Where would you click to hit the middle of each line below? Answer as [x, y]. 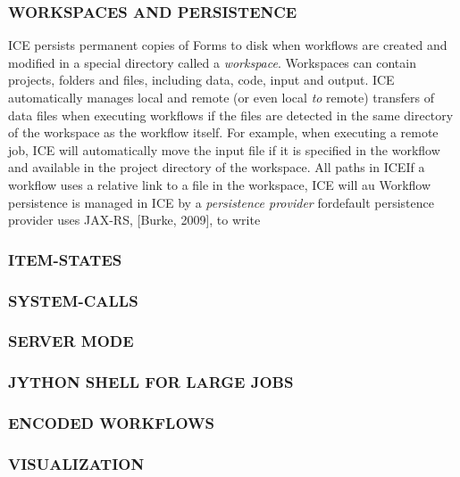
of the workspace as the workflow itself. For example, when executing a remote [223, 132]
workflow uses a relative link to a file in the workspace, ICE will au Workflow [220, 184]
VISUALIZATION [76, 463]
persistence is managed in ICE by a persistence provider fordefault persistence [221, 202]
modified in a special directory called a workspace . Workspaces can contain [212, 62]
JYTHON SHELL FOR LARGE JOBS [151, 382]
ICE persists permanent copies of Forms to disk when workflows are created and [228, 45]
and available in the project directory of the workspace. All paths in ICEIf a [217, 167]
